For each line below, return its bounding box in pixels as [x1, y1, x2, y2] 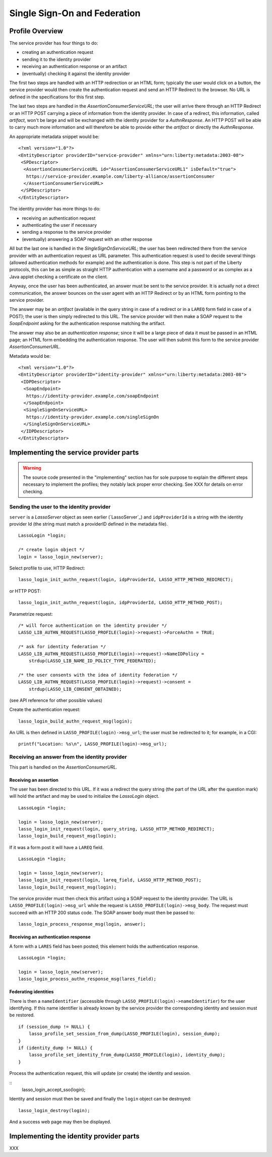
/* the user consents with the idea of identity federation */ [18, 672, 178, 678]
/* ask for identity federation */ [18, 644, 106, 650]
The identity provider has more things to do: [9, 206, 101, 212]
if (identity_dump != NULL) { [18, 1045, 93, 1051]
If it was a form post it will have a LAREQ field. [9, 844, 104, 850]
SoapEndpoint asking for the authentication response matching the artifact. [9, 320, 166, 327]
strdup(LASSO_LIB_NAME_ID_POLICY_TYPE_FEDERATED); [28, 658, 157, 664]
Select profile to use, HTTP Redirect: [9, 565, 85, 571]
